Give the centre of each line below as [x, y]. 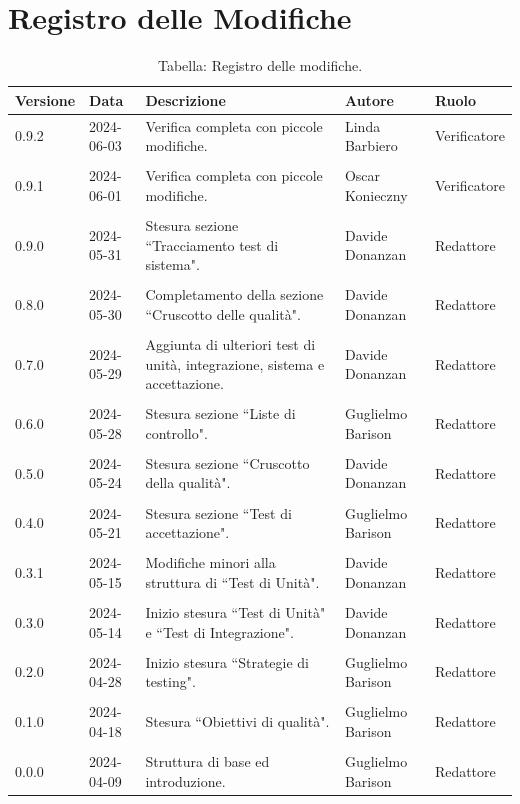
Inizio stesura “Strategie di [227, 661]
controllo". [176, 432]
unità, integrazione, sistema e [235, 363]
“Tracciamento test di [212, 244]
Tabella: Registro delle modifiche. [260, 65]
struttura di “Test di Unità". [232, 581]
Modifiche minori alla [210, 562]
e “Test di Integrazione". [219, 631]
